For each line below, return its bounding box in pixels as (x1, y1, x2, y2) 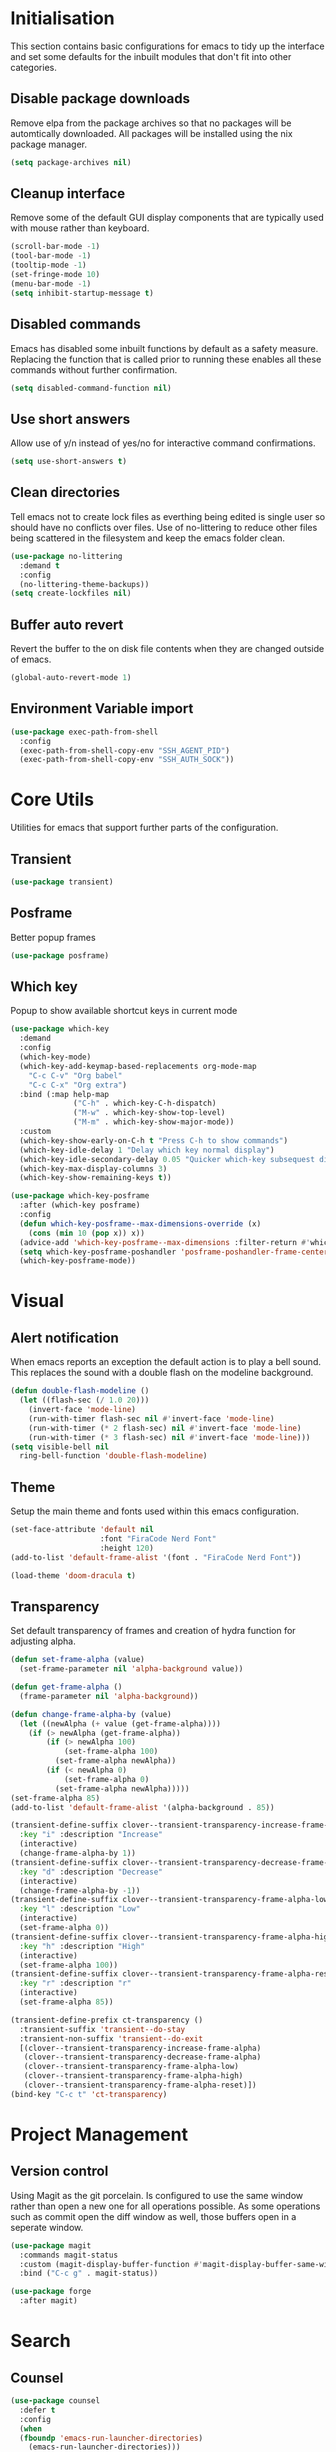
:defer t (19, 2405, 56, 2415)
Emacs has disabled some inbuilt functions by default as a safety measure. (10, 342, 319, 354)
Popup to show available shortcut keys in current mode (10, 1005, 238, 1017)
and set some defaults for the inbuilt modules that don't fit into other (10, 50, 292, 62)
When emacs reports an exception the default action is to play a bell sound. (10, 1356, 322, 1368)
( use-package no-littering (10, 551, 123, 561)
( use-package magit (10, 2240, 92, 2251)
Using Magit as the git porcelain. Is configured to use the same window (10, 2189, 303, 2201)
